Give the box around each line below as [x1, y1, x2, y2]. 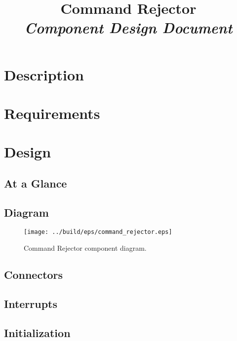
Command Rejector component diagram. [24, 243, 147, 253]
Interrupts [4, 296, 58, 311]
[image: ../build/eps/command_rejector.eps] [24, 228, 172, 236]
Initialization [4, 325, 71, 340]
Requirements [4, 103, 100, 123]
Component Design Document [24, 17, 233, 38]
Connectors [4, 267, 63, 282]
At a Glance [4, 175, 67, 190]
